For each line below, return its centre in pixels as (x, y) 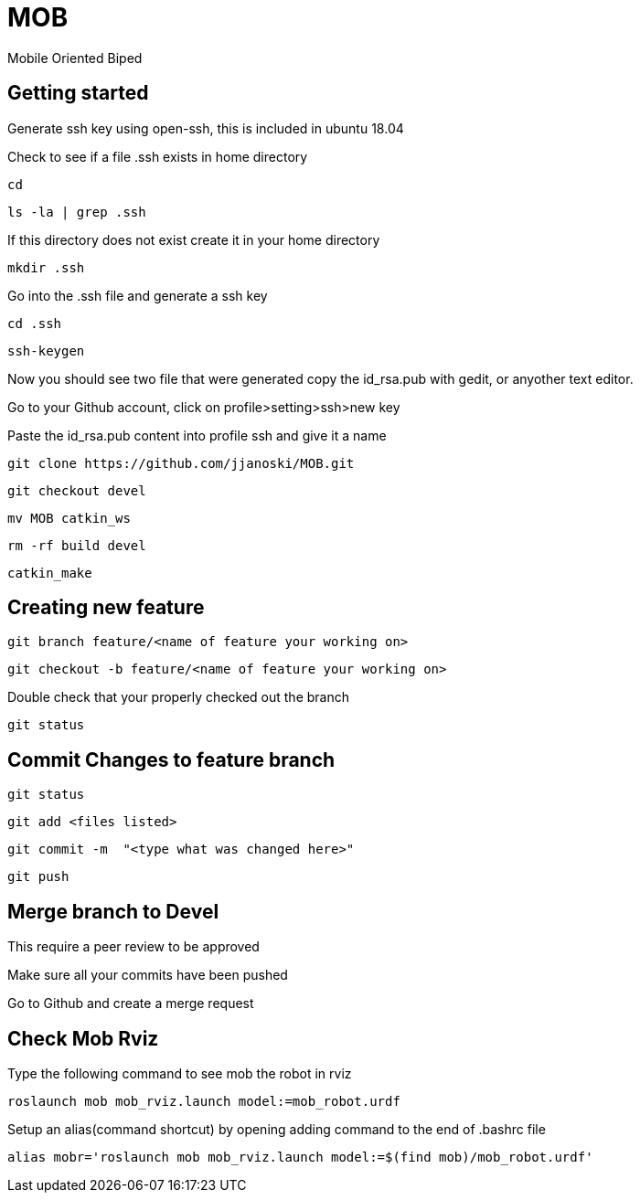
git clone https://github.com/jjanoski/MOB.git (181, 463)
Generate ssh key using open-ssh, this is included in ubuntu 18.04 (206, 128)
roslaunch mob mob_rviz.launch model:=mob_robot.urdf (204, 1101)
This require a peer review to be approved (133, 947)
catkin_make (50, 573)
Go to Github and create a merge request (131, 1004)
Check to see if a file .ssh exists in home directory (158, 156)
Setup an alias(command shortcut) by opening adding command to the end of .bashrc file (277, 1129)
